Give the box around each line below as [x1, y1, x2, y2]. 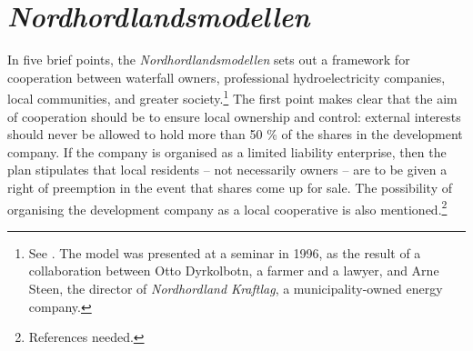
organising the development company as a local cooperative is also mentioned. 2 [7, 196, 448, 218]
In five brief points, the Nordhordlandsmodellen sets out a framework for [7, 50, 410, 69]
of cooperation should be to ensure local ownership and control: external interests [7, 106, 461, 125]
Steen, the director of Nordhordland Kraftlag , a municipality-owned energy [28, 278, 443, 297]
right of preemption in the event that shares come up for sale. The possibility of [7, 177, 452, 196]
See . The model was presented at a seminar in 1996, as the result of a [28, 243, 421, 262]
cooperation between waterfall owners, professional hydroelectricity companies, [7, 67, 446, 86]
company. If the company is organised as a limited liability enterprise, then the [7, 142, 447, 161]
